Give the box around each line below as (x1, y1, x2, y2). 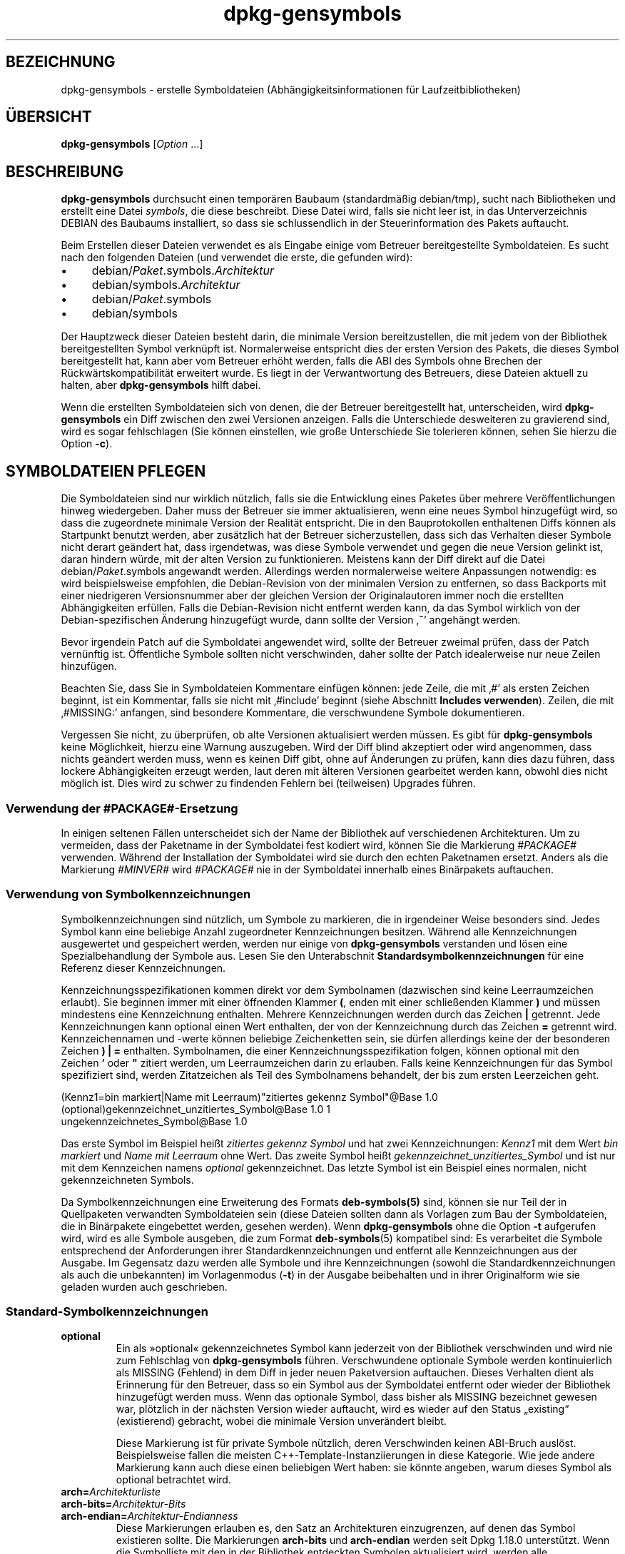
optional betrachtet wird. (116, 1473, 231, 1486)
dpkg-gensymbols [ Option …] (61, 138, 203, 151)
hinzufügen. (61, 660, 117, 673)
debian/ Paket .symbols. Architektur (91, 263, 275, 278)
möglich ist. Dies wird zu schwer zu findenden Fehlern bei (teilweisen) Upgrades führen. (61, 777, 476, 790)
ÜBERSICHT (6, 108, 92, 126)
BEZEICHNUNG (6, 53, 116, 71)
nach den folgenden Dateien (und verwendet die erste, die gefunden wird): (61, 251, 413, 264)
